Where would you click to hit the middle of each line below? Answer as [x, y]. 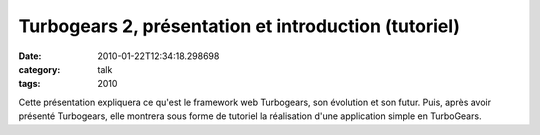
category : [39, 69]
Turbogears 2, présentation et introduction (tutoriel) [239, 26]
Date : [30, 56]
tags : [29, 84]
